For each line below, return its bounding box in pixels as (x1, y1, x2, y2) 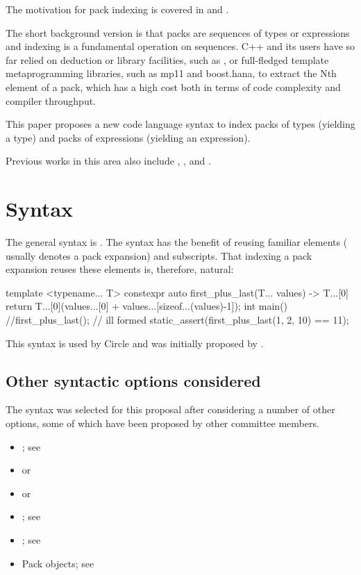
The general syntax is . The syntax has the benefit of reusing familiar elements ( (6, 235, 348, 249)
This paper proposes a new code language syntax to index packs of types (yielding (6, 117, 355, 131)
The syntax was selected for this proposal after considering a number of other (6, 402, 335, 417)
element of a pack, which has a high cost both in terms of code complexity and (6, 79, 341, 94)
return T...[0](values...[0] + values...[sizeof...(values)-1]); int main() (6, 299, 288, 313)
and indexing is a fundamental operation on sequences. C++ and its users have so (6, 39, 355, 53)
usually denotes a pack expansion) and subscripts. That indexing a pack (6, 248, 312, 262)
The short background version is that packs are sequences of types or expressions (6, 25, 350, 40)
